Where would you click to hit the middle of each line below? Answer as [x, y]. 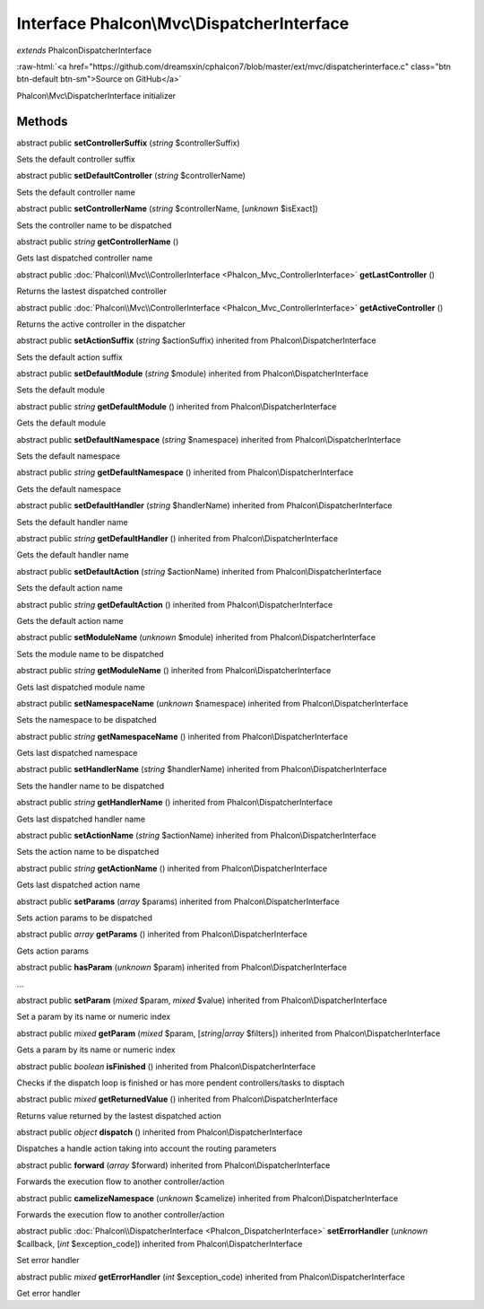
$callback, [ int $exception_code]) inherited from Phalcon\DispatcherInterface [160, 1243]
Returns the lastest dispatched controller [92, 291]
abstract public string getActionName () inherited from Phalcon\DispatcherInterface [172, 868]
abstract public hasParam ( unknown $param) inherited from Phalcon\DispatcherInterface [181, 967]
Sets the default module [60, 390]
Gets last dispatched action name [78, 885]
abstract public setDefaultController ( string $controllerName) [131, 176]
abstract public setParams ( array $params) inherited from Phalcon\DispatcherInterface [178, 901]
